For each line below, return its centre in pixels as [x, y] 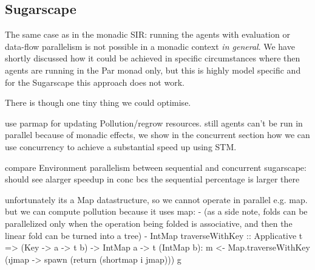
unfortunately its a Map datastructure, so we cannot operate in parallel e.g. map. [156, 199]
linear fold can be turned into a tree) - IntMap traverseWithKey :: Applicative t [154, 235]
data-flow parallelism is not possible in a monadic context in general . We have [150, 46]
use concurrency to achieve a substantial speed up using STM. [121, 146]
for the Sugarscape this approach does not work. [95, 82]
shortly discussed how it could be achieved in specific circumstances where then [153, 58]
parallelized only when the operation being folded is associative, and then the [149, 223]
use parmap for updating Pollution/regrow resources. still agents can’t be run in [154, 123]
